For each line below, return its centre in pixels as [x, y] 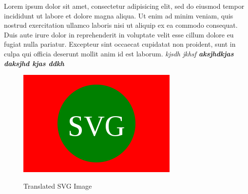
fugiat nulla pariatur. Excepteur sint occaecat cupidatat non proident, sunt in [120, 44]
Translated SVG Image [58, 185]
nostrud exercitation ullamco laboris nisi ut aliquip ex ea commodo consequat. [121, 25]
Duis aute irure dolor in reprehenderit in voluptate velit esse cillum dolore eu [119, 34]
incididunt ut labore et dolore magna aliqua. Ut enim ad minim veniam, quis [119, 15]
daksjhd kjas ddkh [34, 63]
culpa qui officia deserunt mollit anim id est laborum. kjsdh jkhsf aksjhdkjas [119, 53]
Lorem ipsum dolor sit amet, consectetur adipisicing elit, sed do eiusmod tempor [124, 6]
